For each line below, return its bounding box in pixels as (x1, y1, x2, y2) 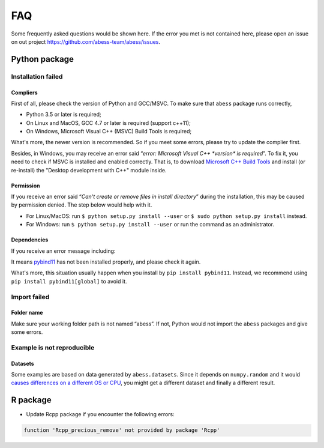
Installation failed (11, 72, 63, 80)
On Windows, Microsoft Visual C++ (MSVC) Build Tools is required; (26, 128, 192, 135)
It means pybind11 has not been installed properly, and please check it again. (11, 258, 201, 265)
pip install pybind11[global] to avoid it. (11, 277, 127, 285)
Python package (11, 54, 74, 64)
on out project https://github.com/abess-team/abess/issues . (11, 38, 161, 45)
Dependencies (11, 236, 49, 243)
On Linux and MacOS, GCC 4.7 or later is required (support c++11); (26, 119, 191, 126)
